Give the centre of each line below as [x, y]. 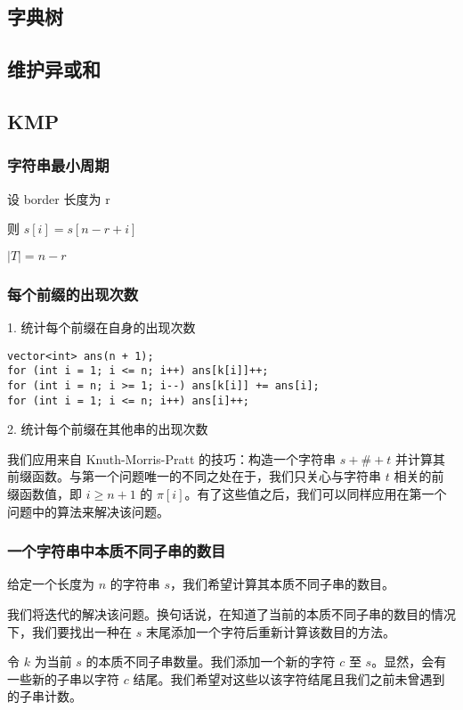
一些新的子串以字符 [63, 678]
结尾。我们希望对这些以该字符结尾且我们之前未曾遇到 [289, 678]
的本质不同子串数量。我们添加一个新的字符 [211, 661]
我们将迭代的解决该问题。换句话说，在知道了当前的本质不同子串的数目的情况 [231, 613]
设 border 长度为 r [59, 198]
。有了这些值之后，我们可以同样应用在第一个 [316, 493]
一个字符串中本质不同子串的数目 [117, 551]
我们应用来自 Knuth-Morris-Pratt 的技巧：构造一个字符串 [172, 458]
